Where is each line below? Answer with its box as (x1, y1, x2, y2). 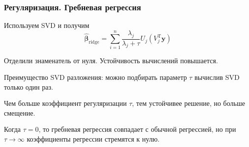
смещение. (4, 107, 35, 118)
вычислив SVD (194, 72, 240, 82)
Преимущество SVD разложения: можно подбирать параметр (4, 72, 187, 82)
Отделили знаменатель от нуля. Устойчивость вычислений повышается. (4, 55, 218, 66)
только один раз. (4, 81, 53, 92)
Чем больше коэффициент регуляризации (4, 98, 127, 108)
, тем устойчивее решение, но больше (132, 98, 245, 108)
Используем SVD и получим (4, 20, 90, 30)
